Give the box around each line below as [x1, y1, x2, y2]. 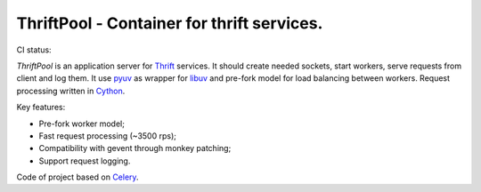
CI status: [16, 44, 53, 55]
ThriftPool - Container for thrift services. [16, 13, 323, 33]
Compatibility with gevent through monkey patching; [38, 143, 232, 154]
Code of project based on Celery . [16, 172, 139, 182]
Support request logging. [38, 156, 131, 166]
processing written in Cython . [16, 85, 126, 96]
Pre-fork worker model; [38, 118, 125, 129]
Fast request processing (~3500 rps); [38, 130, 177, 141]
